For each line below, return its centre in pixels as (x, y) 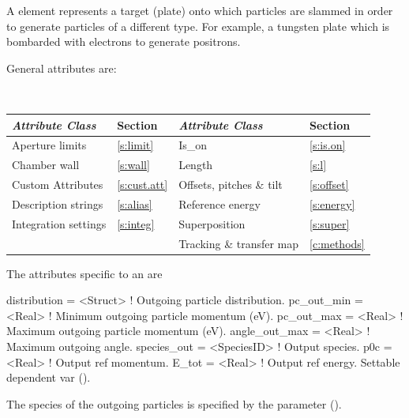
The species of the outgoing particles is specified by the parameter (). (174, 403)
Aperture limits (49, 145)
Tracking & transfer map (239, 243)
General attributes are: (62, 68)
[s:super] (330, 223)
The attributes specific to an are (84, 273)
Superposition (212, 223)
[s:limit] (135, 145)
